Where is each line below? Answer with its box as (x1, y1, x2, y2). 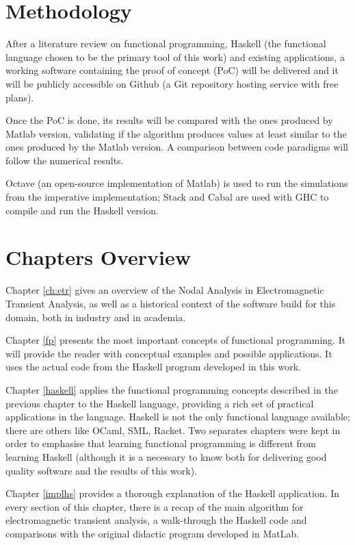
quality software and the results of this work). (5, 463, 198, 477)
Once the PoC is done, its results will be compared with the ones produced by (5, 113, 333, 127)
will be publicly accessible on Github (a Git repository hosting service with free (5, 76, 339, 90)
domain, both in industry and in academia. (5, 309, 186, 324)
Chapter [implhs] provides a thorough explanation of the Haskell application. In (5, 486, 340, 500)
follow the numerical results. (5, 153, 124, 167)
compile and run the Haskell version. (5, 203, 159, 217)
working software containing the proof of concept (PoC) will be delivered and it (5, 63, 339, 77)
